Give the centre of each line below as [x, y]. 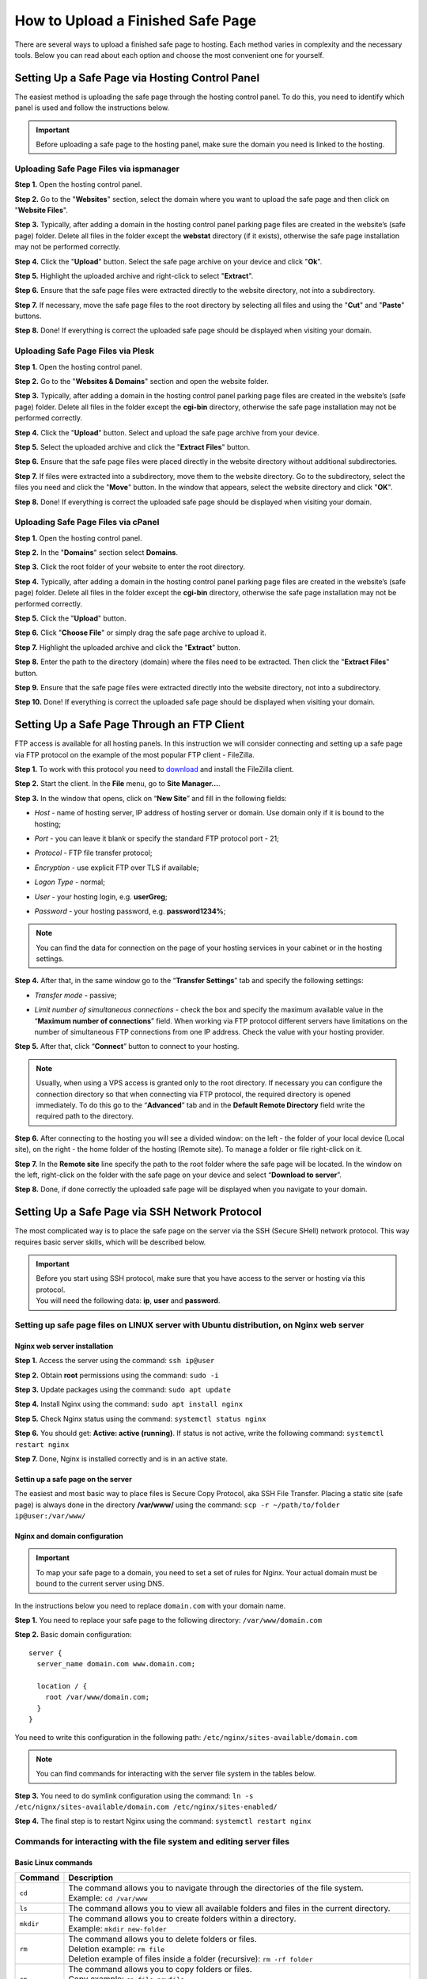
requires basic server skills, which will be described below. [110, 1242]
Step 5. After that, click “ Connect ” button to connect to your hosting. [127, 1046]
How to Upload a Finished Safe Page [136, 21]
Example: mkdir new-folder [118, 1929]
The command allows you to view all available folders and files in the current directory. [229, 1909]
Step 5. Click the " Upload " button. [70, 618]
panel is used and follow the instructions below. [92, 108]
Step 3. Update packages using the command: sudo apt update [123, 1389]
